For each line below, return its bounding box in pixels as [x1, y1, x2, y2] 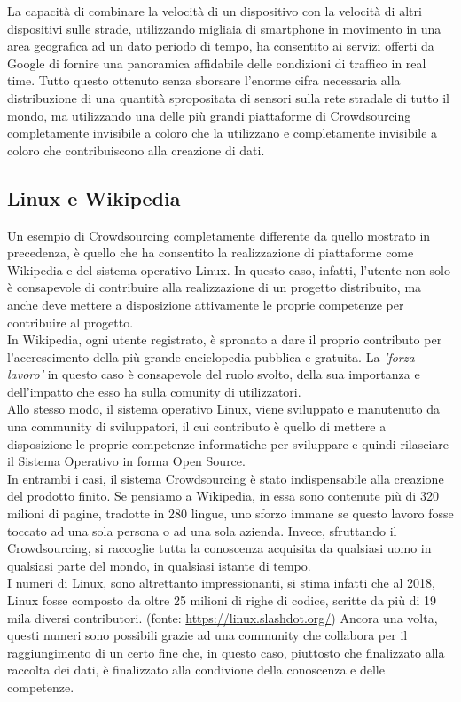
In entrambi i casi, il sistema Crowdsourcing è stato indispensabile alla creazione [7, 469, 444, 487]
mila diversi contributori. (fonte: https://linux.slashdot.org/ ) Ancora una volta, [7, 608, 438, 627]
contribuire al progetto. [7, 312, 134, 331]
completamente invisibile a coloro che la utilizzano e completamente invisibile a [7, 123, 438, 142]
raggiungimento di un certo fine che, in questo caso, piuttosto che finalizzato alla [7, 643, 445, 661]
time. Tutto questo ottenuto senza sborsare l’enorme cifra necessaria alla [7, 71, 401, 90]
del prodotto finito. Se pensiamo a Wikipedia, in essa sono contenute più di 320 [7, 486, 439, 505]
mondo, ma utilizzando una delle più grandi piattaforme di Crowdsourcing [7, 106, 411, 124]
